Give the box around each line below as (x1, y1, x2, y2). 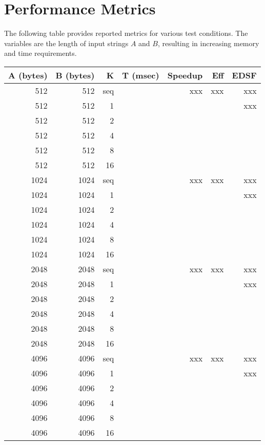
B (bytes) (55, 69, 95, 81)
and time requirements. (4, 48, 77, 58)
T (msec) (122, 69, 159, 81)
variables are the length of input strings (4, 37, 129, 48)
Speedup (167, 69, 203, 81)
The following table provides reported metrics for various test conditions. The (4, 28, 248, 38)
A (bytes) (8, 69, 48, 81)
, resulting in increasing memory (157, 37, 259, 48)
